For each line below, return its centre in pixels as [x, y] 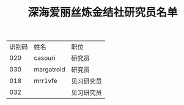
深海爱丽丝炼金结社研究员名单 [102, 13]
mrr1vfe [46, 81]
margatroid [50, 70]
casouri [45, 58]
